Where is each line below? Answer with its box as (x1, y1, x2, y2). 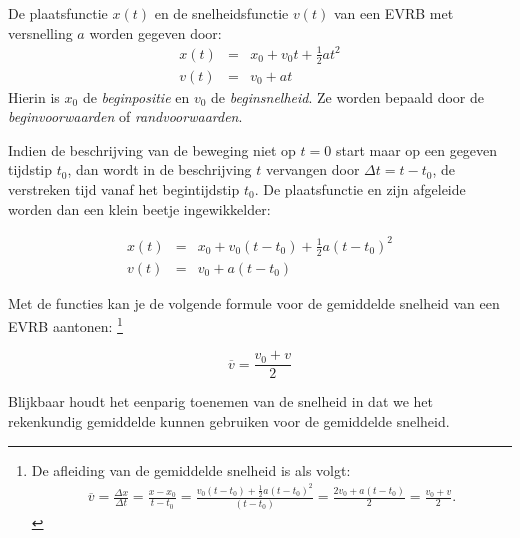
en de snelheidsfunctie (154, 3, 289, 23)
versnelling (8, 22, 73, 43)
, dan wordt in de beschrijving (67, 159, 252, 180)
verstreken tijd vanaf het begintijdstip (8, 178, 240, 199)
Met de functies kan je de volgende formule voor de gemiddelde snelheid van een (8, 292, 500, 313)
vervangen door (265, 159, 360, 180)
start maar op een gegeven (335, 139, 498, 160)
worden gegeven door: (89, 22, 222, 43)
